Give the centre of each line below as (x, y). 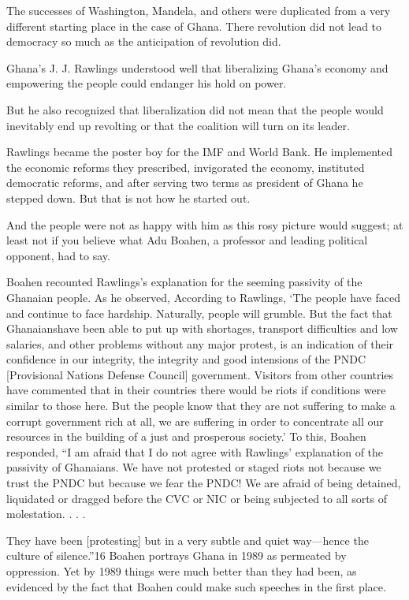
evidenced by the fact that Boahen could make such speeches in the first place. (196, 586)
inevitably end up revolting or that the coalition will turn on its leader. (178, 125)
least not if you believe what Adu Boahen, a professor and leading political (187, 240)
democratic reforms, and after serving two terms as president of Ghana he (185, 183)
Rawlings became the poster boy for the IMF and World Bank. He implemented (200, 152)
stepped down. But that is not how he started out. (128, 198)
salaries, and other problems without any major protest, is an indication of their (200, 343)
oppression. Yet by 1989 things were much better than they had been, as (182, 571)
